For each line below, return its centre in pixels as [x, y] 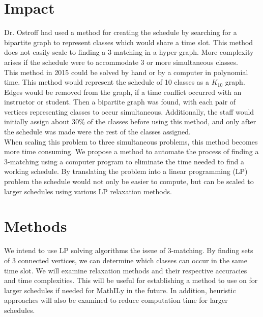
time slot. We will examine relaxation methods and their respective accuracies [126, 270]
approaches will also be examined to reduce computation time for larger [116, 300]
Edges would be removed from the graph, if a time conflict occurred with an [123, 92]
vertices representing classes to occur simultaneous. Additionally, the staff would [129, 111]
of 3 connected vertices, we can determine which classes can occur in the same [126, 260]
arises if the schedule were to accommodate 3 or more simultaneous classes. [121, 62]
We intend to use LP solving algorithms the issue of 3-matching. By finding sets [129, 250]
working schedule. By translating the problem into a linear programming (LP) [126, 171]
